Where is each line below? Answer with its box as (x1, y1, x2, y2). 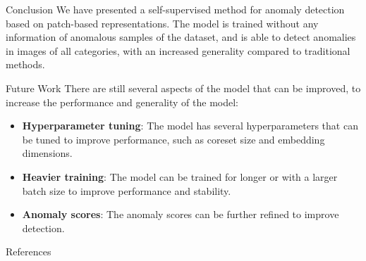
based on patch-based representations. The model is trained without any (6, 15, 319, 30)
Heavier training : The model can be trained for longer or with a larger (22, 169, 338, 184)
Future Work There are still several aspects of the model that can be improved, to (6, 80, 361, 95)
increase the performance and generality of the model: (6, 94, 239, 109)
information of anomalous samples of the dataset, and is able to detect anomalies (6, 30, 356, 44)
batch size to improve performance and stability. (22, 183, 231, 198)
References (6, 244, 51, 259)
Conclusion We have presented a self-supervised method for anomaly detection (6, 2, 345, 16)
